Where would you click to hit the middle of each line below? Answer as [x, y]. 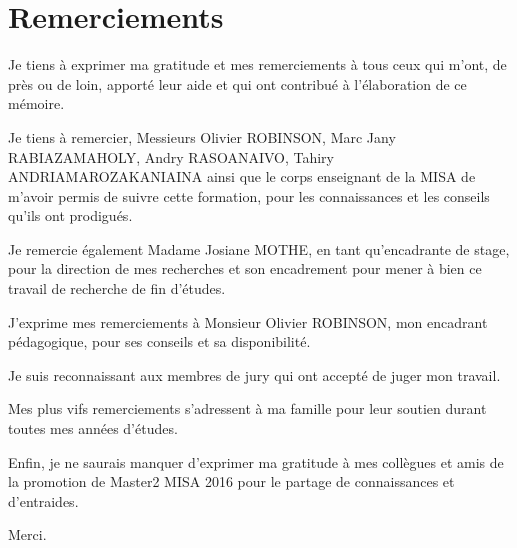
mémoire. [36, 103]
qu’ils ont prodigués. [70, 215]
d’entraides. [43, 500]
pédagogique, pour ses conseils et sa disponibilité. [159, 341]
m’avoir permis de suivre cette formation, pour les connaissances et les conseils [249, 195]
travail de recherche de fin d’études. [117, 288]
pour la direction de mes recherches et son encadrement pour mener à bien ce [245, 268]
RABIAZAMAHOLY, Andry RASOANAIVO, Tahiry [171, 156]
